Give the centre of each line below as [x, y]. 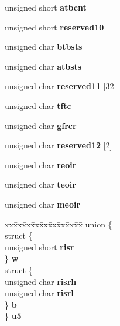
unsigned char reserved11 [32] [61, 86]
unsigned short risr [40, 247]
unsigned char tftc [38, 105]
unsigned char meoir [43, 204]
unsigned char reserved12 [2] [59, 145]
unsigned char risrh [41, 281]
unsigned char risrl [39, 293]
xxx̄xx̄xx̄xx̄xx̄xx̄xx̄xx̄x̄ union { [59, 224]
